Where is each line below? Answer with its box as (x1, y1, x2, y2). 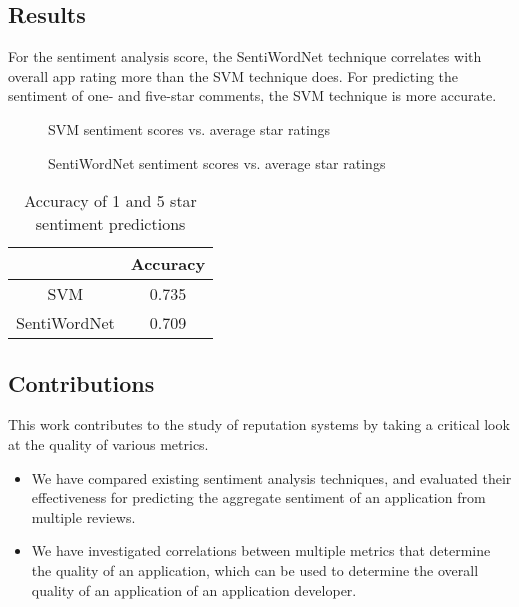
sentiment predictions (35, 212, 186, 236)
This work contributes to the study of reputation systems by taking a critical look (8, 414, 510, 435)
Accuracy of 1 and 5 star (24, 189, 197, 213)
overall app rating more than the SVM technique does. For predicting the (8, 65, 459, 86)
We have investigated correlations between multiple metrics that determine (31, 540, 491, 561)
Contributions (8, 367, 155, 398)
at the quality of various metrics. (8, 433, 209, 454)
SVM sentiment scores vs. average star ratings (48, 118, 331, 139)
